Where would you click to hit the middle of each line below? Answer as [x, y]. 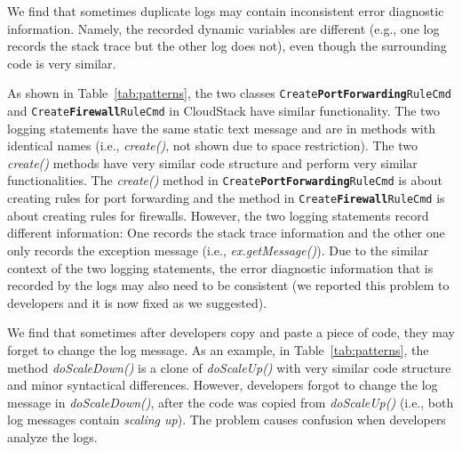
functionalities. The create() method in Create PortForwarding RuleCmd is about [225, 180]
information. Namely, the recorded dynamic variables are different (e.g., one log [223, 28]
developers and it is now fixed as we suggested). [137, 302]
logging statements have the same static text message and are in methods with [221, 128]
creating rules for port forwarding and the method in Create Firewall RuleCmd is [226, 198]
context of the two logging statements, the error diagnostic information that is [220, 267]
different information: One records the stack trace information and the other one [226, 233]
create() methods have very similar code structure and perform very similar [212, 162]
